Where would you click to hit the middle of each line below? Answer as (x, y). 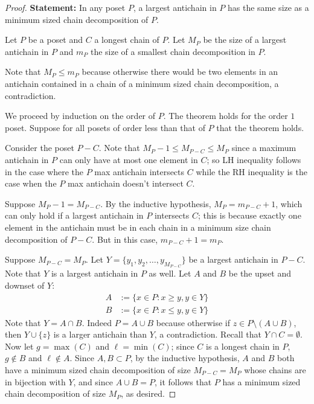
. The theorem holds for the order (226, 116)
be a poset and (56, 40)
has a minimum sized (261, 381)
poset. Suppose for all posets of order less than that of (105, 127)
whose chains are (275, 369)
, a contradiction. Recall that (208, 334)
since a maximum (264, 148)
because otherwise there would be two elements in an (180, 72)
